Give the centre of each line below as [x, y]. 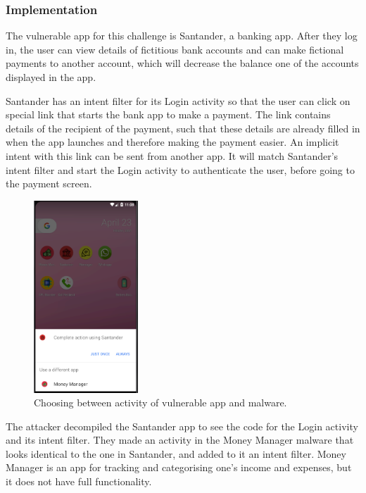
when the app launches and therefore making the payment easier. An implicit [172, 142]
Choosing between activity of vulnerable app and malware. [160, 402]
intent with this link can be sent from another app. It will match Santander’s [172, 155]
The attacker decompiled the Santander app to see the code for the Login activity [182, 426]
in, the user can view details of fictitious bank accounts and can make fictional [175, 49]
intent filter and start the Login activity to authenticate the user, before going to [180, 169]
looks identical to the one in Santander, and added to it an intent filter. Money [176, 453]
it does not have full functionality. [79, 481]
